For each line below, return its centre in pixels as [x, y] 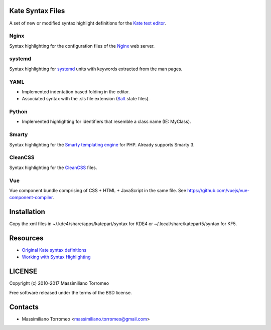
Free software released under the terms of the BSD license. [71, 292]
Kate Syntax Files [37, 11]
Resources [26, 238]
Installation [27, 212]
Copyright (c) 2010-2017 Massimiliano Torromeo [59, 283]
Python [18, 112]
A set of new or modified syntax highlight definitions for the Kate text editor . [88, 23]
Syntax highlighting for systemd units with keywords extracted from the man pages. [96, 69]
